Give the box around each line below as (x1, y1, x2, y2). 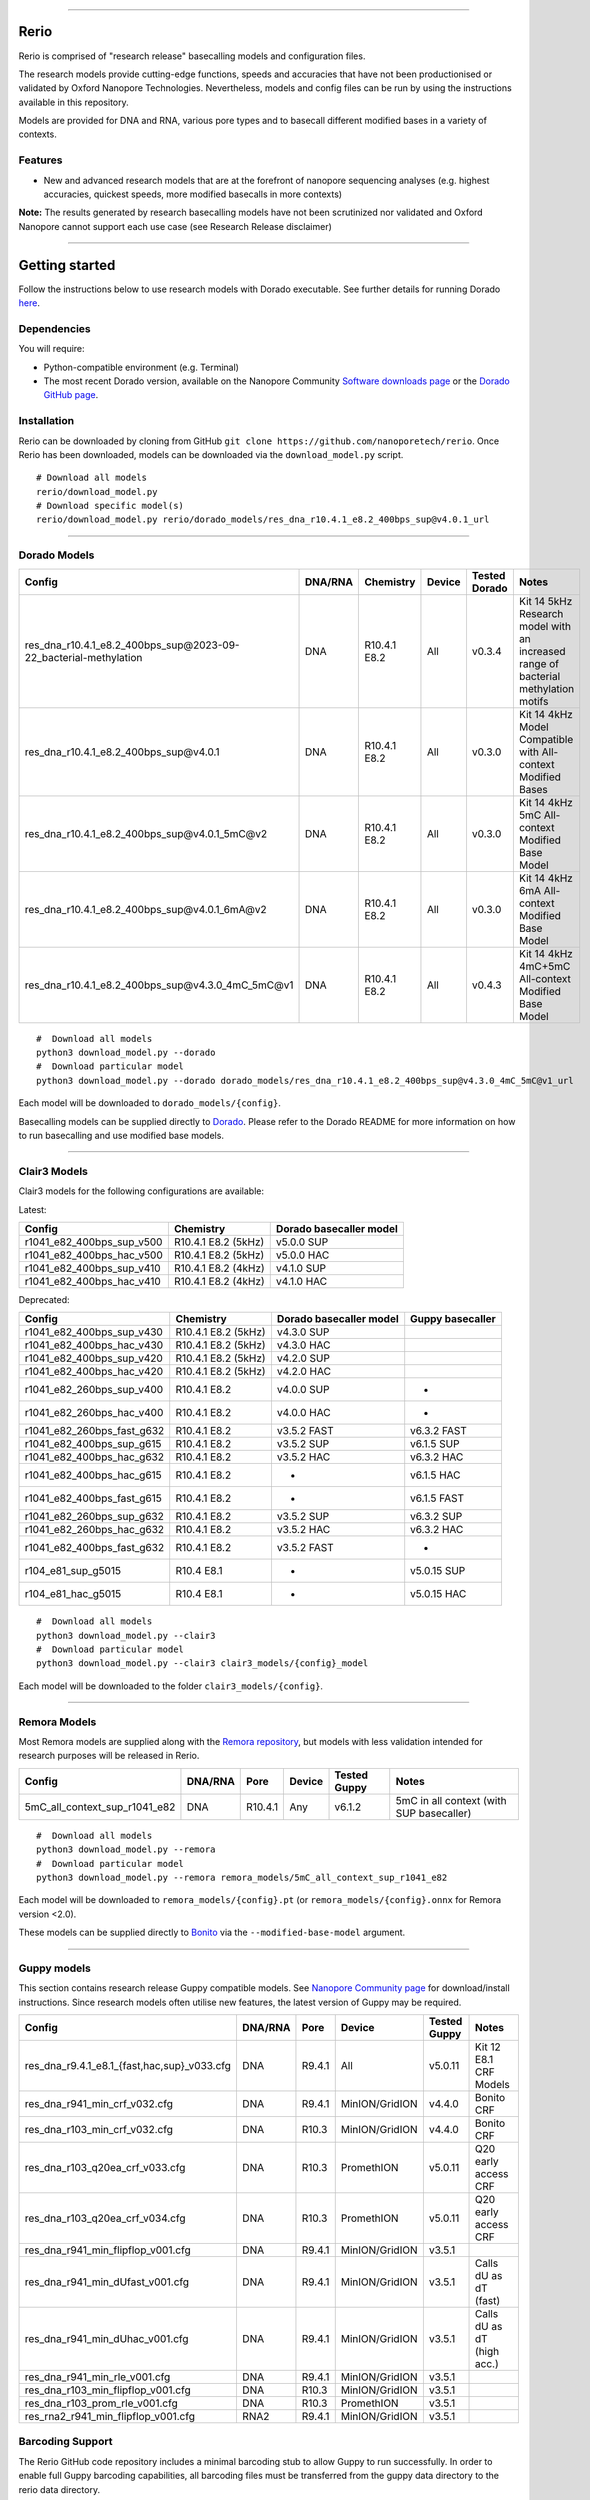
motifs (518, 694, 549, 708)
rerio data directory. (18, 2483, 100, 2495)
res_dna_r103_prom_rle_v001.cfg (24, 2396, 179, 2410)
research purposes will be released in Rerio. (18, 1750, 200, 1762)
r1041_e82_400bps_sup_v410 (24, 1261, 161, 1275)
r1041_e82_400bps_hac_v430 (24, 1338, 164, 1352)
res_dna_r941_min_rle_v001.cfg (24, 2370, 171, 2384)
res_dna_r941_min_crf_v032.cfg (24, 2097, 174, 2111)
